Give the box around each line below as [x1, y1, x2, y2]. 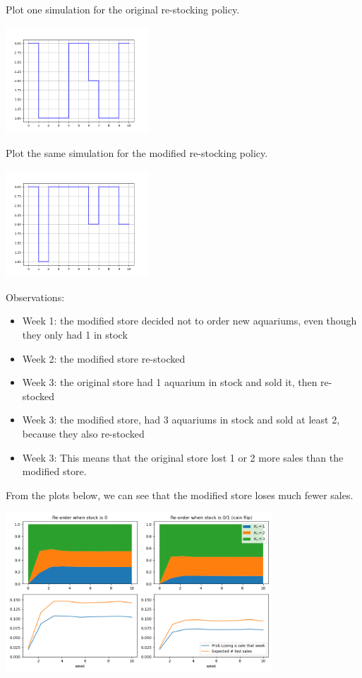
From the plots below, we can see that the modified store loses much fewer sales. [6, 487, 354, 502]
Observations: [6, 289, 65, 304]
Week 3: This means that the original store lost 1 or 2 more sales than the [22, 450, 344, 464]
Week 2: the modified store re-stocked [22, 351, 186, 366]
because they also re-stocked [22, 426, 145, 440]
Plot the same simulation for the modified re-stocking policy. [6, 146, 268, 160]
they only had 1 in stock [22, 327, 128, 341]
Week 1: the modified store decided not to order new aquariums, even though [22, 313, 357, 328]
